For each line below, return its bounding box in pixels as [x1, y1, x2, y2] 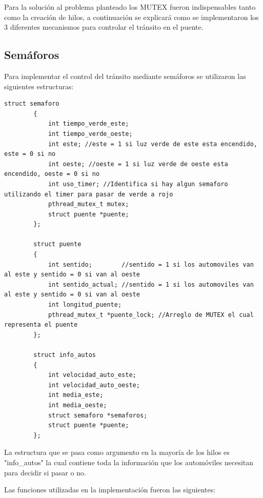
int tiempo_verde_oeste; [48, 130, 133, 137]
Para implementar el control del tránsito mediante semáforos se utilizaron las [4, 70, 246, 81]
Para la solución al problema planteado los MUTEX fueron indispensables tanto [4, 2, 256, 12]
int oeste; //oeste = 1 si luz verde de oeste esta [48, 160, 228, 168]
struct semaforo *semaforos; [48, 411, 148, 419]
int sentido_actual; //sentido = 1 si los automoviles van [48, 281, 254, 288]
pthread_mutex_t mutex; [48, 201, 129, 208]
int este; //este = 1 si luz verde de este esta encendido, [48, 140, 257, 148]
